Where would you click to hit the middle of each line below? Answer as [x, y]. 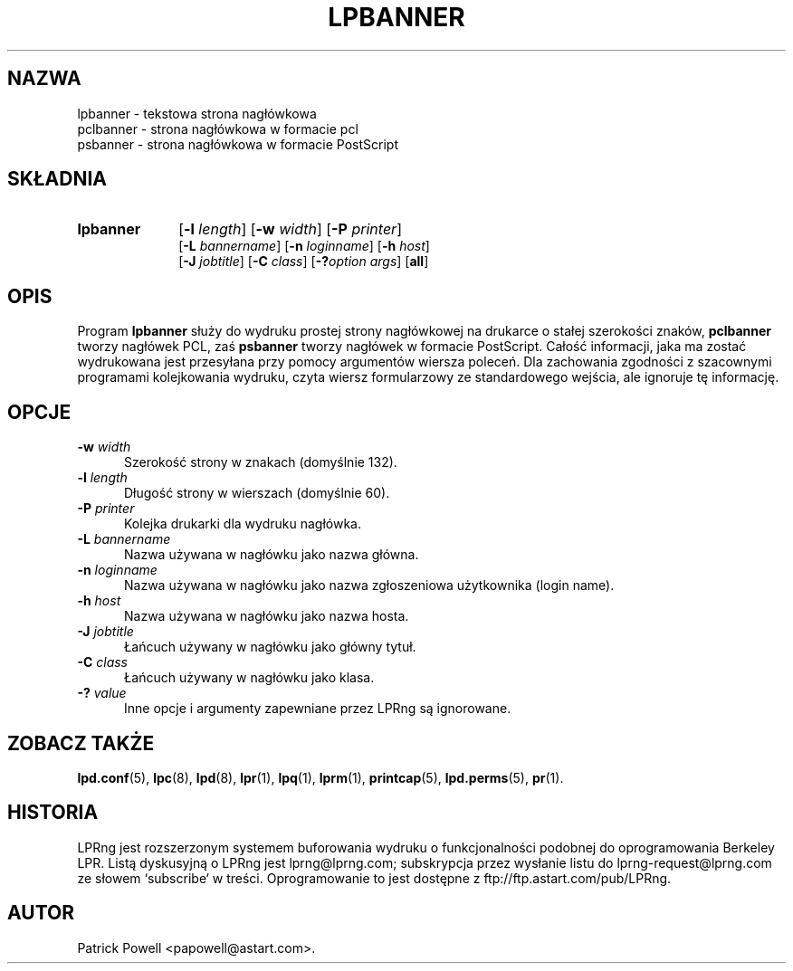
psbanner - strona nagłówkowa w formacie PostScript [238, 144]
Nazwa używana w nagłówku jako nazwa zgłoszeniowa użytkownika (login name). [369, 585]
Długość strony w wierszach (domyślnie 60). [257, 493]
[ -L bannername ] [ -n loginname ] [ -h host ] [304, 246]
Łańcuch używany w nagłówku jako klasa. [249, 678]
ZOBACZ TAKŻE [81, 743]
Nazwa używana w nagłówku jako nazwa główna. [272, 555]
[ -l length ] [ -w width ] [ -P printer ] [290, 229]
